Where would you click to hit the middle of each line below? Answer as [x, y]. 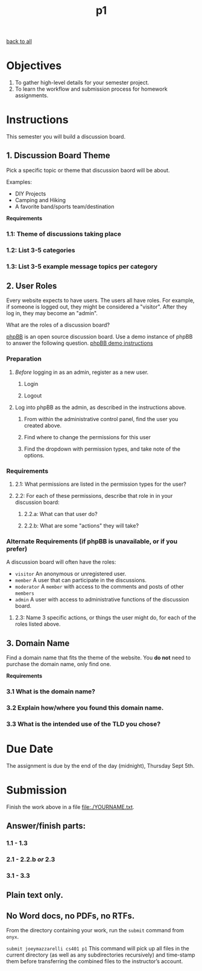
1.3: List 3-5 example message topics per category [82, 266]
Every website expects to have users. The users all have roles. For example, [100, 301]
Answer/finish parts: [46, 826]
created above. [43, 425]
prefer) [17, 549]
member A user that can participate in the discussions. [80, 580]
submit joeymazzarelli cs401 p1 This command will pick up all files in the [98, 949]
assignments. [32, 96]
